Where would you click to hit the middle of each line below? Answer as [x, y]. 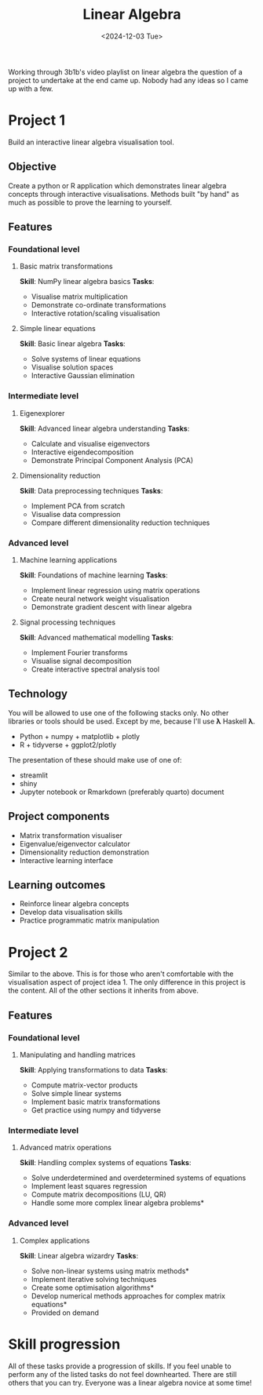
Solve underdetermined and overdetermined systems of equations [139, 1178]
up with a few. [31, 89]
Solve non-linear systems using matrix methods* [110, 1271]
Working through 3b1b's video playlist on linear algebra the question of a [126, 71]
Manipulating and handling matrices [77, 1055]
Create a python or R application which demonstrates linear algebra [117, 185]
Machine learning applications [68, 559]
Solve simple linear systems [76, 1094]
